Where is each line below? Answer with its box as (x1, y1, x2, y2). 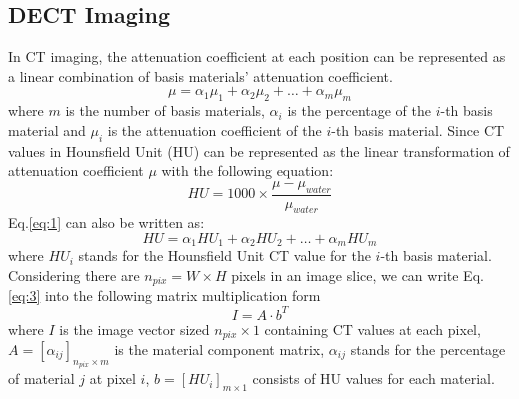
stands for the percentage (350, 339, 506, 360)
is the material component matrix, (114, 339, 325, 360)
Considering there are (8, 265, 140, 286)
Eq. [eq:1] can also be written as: (8, 212, 205, 233)
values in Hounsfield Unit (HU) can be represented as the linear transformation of (8, 140, 510, 161)
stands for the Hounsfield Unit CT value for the (78, 245, 371, 266)
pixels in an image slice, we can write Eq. (231, 265, 484, 286)
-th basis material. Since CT (331, 119, 505, 140)
